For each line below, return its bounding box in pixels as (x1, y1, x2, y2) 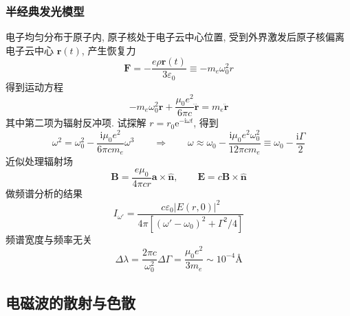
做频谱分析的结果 (6, 185, 83, 200)
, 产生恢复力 (81, 43, 136, 57)
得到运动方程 (6, 79, 63, 93)
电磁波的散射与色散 (6, 291, 135, 313)
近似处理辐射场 (6, 154, 73, 168)
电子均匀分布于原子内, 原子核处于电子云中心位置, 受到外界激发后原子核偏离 (6, 30, 345, 44)
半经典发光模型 (6, 2, 85, 19)
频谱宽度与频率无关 (6, 232, 92, 246)
